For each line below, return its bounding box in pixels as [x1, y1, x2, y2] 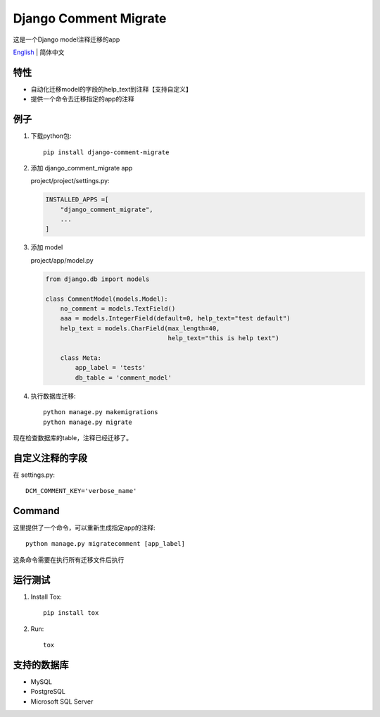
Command [13, 505, 60, 517]
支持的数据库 [13, 659, 69, 671]
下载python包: [30, 132, 72, 140]
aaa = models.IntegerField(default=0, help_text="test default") [60, 314, 291, 323]
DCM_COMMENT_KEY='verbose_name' [25, 487, 137, 495]
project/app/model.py [30, 256, 94, 264]
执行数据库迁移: [30, 392, 77, 400]
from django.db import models [45, 275, 150, 283]
